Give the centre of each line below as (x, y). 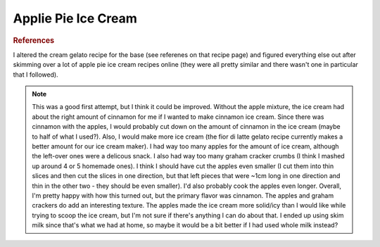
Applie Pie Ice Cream (75, 18)
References (34, 40)
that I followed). (36, 75)
